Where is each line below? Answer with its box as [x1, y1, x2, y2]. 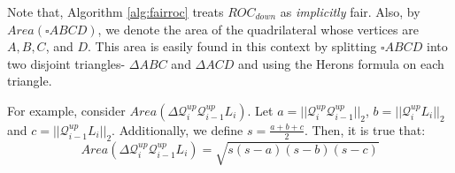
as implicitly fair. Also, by [280, 3, 420, 20]
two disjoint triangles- [7, 54, 126, 72]
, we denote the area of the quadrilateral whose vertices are [97, 19, 419, 38]
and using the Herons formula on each [238, 54, 444, 72]
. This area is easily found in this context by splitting [88, 37, 377, 56]
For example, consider [7, 101, 126, 119]
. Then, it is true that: [304, 120, 426, 139]
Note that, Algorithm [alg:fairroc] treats [7, 3, 224, 20]
